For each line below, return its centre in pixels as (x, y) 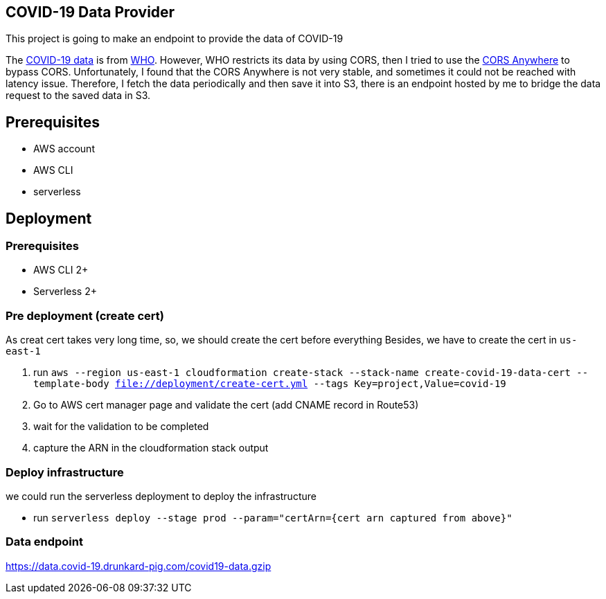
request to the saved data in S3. (78, 96)
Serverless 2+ (65, 292)
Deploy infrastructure (65, 472)
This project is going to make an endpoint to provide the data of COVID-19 (175, 39)
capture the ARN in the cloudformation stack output (151, 448)
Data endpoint (44, 542)
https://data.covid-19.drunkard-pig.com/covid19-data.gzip (139, 566)
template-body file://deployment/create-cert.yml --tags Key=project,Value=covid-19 (270, 384)
